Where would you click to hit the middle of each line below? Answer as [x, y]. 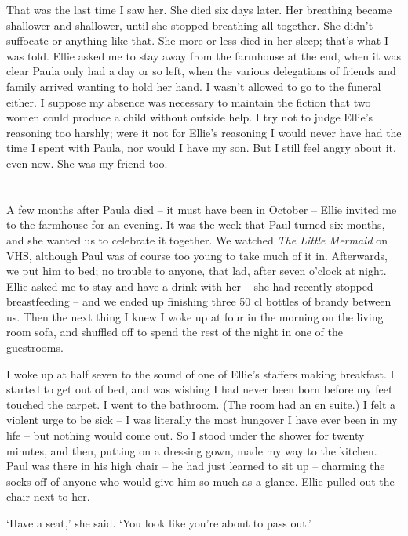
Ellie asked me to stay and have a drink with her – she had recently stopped [190, 286]
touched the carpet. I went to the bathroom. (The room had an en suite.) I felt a [201, 404]
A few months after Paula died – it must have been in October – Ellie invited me [202, 209]
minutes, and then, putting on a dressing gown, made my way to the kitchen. [192, 450]
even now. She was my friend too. [87, 163]
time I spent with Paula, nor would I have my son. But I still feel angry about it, [201, 148]
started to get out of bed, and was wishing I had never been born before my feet [200, 389]
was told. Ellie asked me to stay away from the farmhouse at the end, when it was [204, 55]
